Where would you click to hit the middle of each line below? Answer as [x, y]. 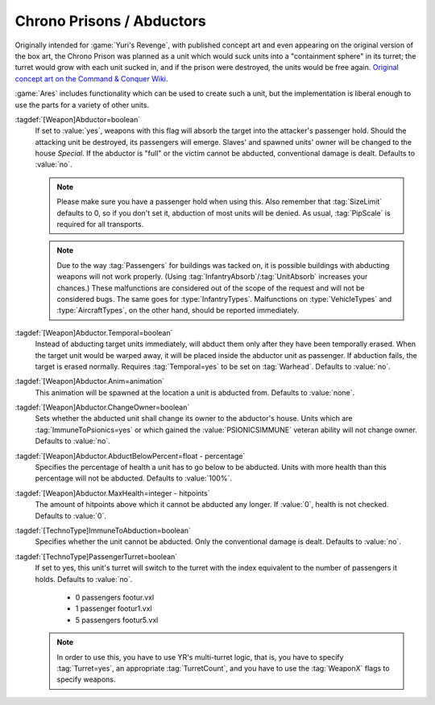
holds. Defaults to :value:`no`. [84, 579]
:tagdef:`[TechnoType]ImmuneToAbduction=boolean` [103, 530]
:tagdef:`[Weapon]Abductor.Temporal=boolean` [94, 332]
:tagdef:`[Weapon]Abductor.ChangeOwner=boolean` [102, 407]
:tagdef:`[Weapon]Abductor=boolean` [78, 119]
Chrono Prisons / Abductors [110, 21]
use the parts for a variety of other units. [82, 105]
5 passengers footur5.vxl [117, 620]
